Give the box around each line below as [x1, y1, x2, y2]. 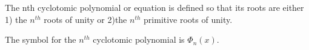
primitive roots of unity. [144, 13, 233, 25]
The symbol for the [5, 33, 76, 46]
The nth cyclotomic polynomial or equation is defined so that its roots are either [5, 1, 304, 13]
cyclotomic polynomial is [93, 33, 185, 46]
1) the [5, 13, 27, 25]
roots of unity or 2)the [44, 13, 127, 25]
